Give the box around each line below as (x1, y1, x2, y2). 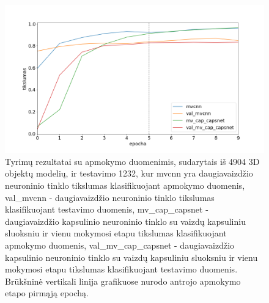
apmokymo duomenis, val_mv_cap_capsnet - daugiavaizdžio (5, 239, 235, 252)
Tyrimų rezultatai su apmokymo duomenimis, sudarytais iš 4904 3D (5, 155, 260, 167)
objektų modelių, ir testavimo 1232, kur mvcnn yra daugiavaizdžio (5, 167, 253, 180)
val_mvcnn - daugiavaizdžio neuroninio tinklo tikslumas (5, 191, 215, 203)
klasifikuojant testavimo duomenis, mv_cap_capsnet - (5, 203, 208, 216)
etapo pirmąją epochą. (5, 287, 89, 299)
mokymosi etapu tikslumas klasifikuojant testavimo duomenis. (5, 263, 238, 276)
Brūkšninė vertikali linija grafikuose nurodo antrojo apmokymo (5, 274, 241, 287)
